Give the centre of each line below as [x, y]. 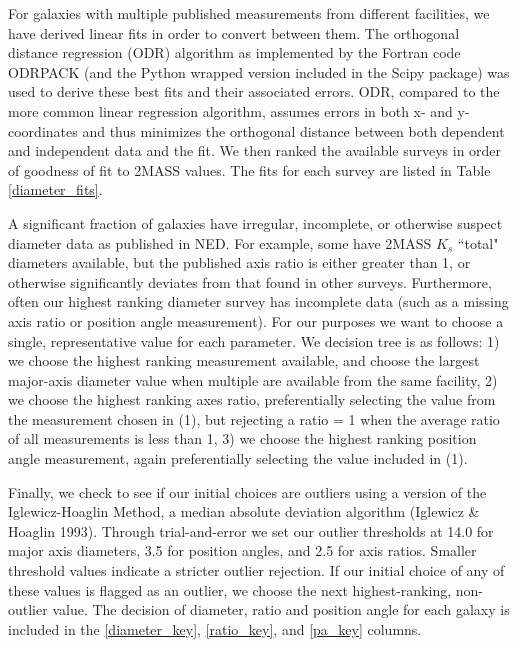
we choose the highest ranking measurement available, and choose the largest [244, 360]
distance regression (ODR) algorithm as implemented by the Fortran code [234, 52]
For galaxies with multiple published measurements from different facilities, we [249, 13]
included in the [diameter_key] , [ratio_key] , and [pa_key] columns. [215, 628]
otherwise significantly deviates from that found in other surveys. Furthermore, [250, 281]
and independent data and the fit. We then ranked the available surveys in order [255, 150]
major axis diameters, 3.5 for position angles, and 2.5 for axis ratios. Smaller [242, 550]
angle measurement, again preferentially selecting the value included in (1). [238, 458]
